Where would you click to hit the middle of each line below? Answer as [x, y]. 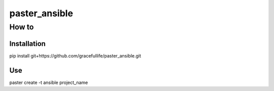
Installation [27, 43]
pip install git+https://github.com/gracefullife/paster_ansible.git [75, 55]
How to [22, 27]
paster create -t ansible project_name [49, 82]
